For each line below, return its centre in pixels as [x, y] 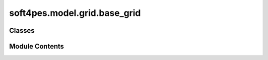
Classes [22, 30]
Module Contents [36, 46]
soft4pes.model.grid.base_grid [75, 13]
